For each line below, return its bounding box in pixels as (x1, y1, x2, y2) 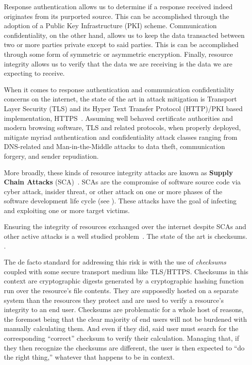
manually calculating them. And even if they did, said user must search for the (4, 323, 238, 333)
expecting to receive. (4, 68, 65, 78)
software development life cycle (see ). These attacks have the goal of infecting (4, 196, 236, 206)
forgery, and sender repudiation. (4, 150, 99, 161)
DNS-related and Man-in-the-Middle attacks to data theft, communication (4, 141, 225, 151)
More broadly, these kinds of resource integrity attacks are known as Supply (4, 167, 233, 177)
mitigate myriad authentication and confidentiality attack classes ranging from (4, 132, 237, 142)
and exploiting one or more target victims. (4, 205, 130, 215)
